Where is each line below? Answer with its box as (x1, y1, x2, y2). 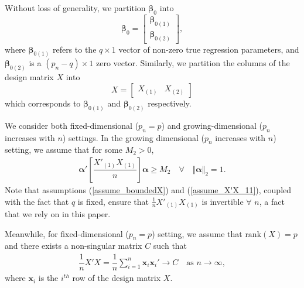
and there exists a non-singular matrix (5, 239, 142, 252)
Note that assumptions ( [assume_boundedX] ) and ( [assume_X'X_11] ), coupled (5, 183, 292, 196)
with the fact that (5, 195, 69, 207)
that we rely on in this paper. (5, 208, 111, 220)
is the (38, 272, 59, 284)
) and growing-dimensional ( (161, 119, 262, 131)
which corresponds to (5, 97, 81, 109)
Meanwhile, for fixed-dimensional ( (5, 227, 129, 239)
